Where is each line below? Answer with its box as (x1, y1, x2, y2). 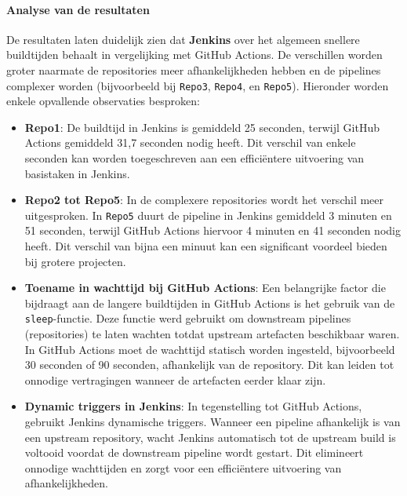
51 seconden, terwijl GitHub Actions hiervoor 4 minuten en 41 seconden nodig (24, 222, 401, 239)
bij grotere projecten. (24, 253, 126, 269)
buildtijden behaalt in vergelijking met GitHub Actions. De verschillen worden (6, 46, 383, 63)
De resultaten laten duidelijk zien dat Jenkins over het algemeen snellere (6, 31, 360, 47)
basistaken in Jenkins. (24, 165, 130, 181)
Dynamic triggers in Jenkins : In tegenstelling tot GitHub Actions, (24, 398, 362, 414)
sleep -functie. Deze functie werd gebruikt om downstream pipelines (24, 310, 351, 326)
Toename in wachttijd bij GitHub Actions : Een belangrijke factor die (24, 279, 386, 296)
